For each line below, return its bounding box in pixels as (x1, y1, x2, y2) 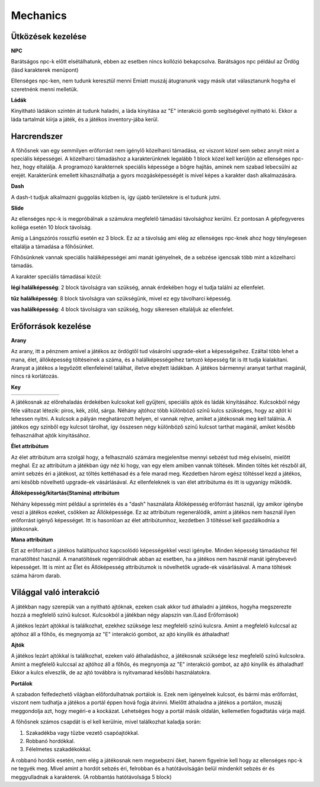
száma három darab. (11, 572, 62, 579)
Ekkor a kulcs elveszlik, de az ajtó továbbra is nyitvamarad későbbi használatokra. (11, 669, 212, 676)
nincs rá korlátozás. (11, 373, 59, 380)
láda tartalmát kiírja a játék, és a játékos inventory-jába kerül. (11, 116, 159, 123)
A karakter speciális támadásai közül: (11, 273, 102, 280)
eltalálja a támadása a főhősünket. (11, 243, 94, 250)
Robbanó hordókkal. (25, 738, 75, 744)
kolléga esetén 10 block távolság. (11, 223, 92, 231)
